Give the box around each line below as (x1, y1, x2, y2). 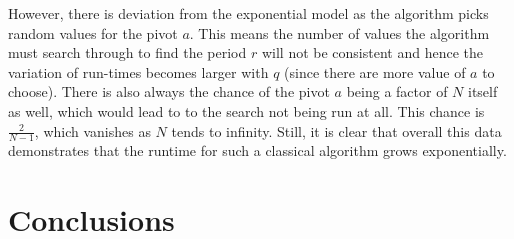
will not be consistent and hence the (261, 42, 483, 63)
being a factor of (346, 81, 448, 102)
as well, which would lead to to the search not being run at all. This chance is (8, 100, 485, 121)
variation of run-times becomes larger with (8, 61, 269, 82)
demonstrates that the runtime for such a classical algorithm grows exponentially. (8, 140, 507, 161)
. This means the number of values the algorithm (189, 22, 490, 43)
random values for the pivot (8, 22, 178, 43)
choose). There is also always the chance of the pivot (8, 81, 330, 102)
